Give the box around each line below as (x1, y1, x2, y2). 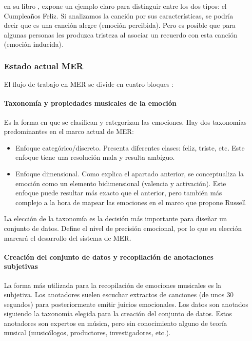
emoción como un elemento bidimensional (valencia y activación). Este (15, 178, 226, 188)
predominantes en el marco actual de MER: (4, 126, 134, 136)
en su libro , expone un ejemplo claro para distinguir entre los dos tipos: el (4, 1, 227, 11)
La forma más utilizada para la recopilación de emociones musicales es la (4, 280, 221, 290)
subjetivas (4, 261, 38, 271)
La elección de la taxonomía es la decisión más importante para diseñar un (4, 213, 227, 224)
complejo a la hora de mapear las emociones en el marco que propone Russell (15, 197, 246, 207)
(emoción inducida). (4, 39, 63, 49)
